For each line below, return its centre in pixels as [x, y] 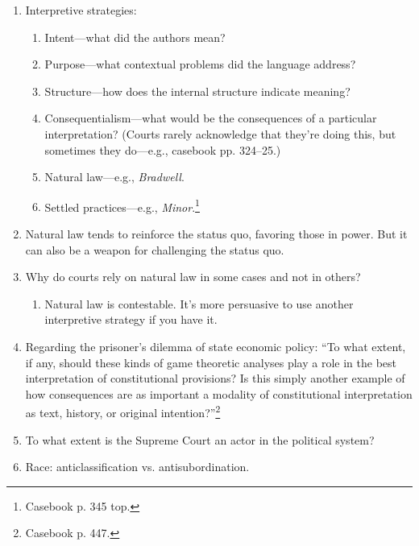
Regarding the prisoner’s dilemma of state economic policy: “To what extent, [216, 346]
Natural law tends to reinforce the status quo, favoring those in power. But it [216, 234]
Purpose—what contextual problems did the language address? [200, 64]
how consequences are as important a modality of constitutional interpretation [219, 393]
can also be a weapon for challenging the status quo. [155, 249]
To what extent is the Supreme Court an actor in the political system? [200, 439]
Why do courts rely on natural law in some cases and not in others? [193, 277]
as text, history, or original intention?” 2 [123, 411]
